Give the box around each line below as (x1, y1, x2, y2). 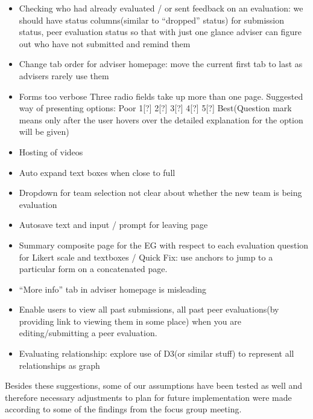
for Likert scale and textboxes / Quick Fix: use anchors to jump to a (19, 250, 273, 263)
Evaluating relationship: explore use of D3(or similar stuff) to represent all (19, 347, 294, 360)
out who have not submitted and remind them (19, 37, 191, 50)
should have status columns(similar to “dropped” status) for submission (19, 13, 284, 26)
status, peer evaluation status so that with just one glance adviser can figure (19, 25, 302, 38)
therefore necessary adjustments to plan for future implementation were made (5, 391, 292, 403)
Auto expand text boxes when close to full (19, 166, 175, 178)
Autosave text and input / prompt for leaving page (19, 218, 208, 231)
